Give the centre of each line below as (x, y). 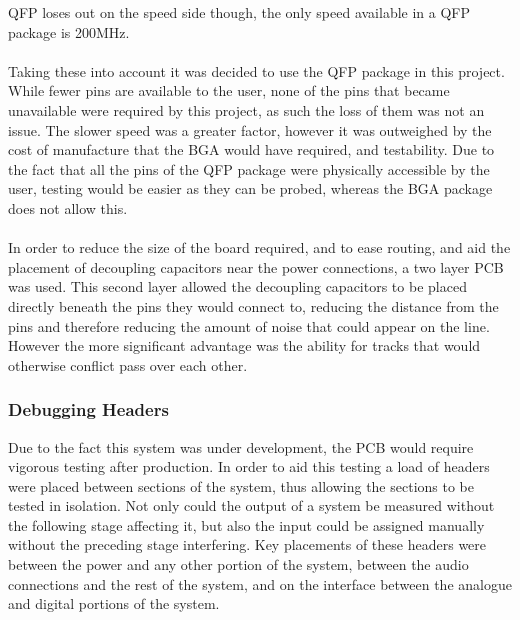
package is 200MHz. (69, 31)
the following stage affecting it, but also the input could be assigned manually (246, 524)
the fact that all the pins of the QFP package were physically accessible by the (249, 168)
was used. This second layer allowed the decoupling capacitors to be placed (237, 286)
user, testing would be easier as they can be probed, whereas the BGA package (250, 188)
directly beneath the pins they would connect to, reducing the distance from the (253, 305)
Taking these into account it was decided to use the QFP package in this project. (256, 70)
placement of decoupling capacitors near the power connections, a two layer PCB (256, 266)
